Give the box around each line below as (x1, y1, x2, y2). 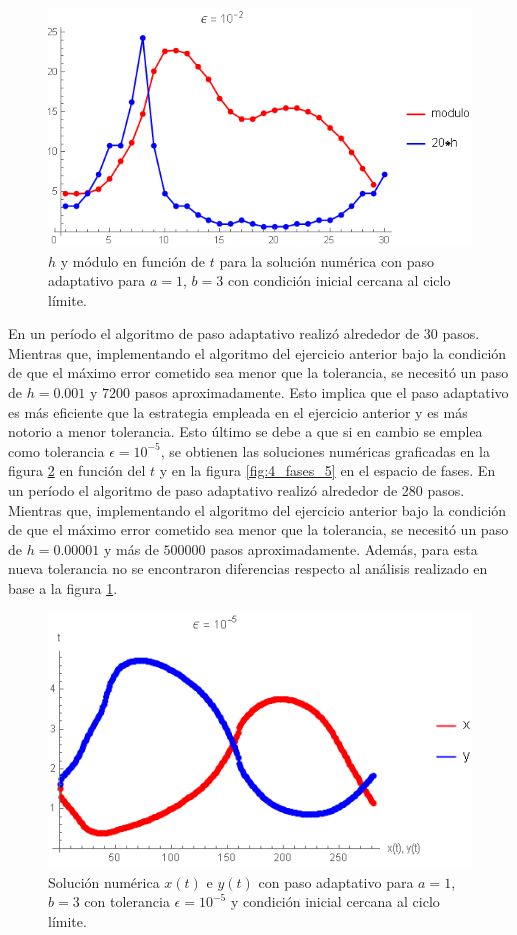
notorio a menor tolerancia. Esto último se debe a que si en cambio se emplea (8, 421, 483, 442)
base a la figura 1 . (8, 578, 118, 598)
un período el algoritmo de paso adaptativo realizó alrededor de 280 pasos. (8, 480, 465, 501)
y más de (103, 538, 159, 559)
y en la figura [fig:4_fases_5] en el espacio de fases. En (159, 460, 496, 481)
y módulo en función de (60, 250, 206, 271)
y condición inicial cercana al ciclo (230, 891, 440, 912)
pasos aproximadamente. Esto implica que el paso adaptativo (134, 382, 509, 403)
